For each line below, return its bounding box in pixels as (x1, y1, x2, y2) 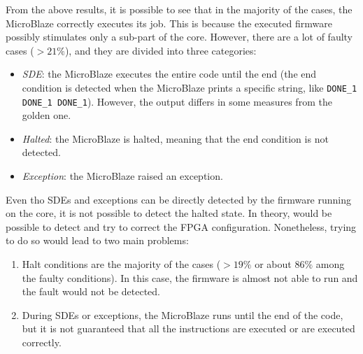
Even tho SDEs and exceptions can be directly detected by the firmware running (6, 192, 352, 206)
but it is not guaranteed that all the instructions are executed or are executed (22, 321, 355, 336)
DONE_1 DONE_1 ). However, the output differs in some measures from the (22, 94, 332, 108)
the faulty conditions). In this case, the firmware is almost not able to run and (22, 270, 358, 285)
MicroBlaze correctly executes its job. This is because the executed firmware (6, 15, 332, 30)
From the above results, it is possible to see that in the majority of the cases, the (6, 2, 353, 16)
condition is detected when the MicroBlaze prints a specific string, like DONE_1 (22, 80, 357, 94)
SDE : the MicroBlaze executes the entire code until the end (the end (22, 66, 317, 81)
